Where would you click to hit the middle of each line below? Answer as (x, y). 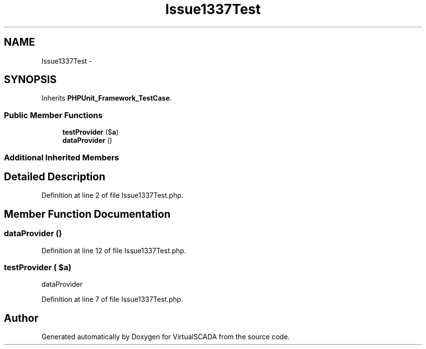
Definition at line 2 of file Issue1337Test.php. (113, 195)
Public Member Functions (53, 115)
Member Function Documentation (87, 214)
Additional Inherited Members (62, 157)
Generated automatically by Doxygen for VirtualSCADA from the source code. (166, 337)
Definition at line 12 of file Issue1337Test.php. (114, 250)
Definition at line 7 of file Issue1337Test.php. (112, 299)
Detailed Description (55, 176)
